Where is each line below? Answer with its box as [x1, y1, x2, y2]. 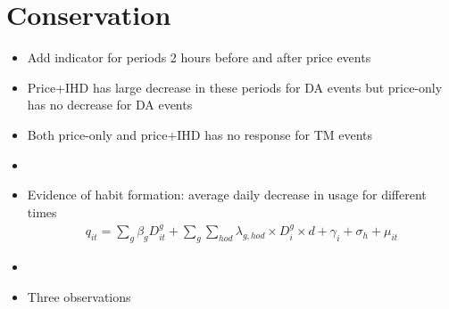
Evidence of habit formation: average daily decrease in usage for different [27, 185, 427, 204]
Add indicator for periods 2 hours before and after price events [27, 48, 371, 67]
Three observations [27, 287, 131, 305]
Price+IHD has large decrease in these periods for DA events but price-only [27, 77, 443, 96]
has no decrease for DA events [27, 95, 193, 114]
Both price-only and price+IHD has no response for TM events [27, 125, 373, 143]
